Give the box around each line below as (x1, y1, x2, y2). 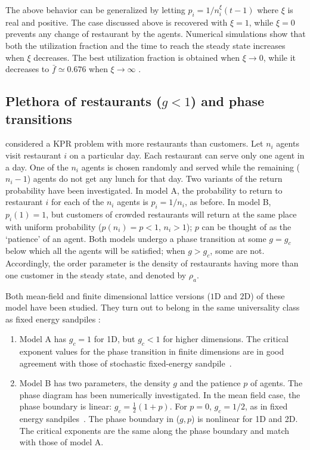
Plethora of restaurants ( (5, 92, 162, 110)
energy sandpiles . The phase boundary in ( (19, 412, 180, 425)
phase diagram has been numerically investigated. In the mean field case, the (19, 388, 300, 401)
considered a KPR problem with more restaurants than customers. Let (5, 137, 263, 150)
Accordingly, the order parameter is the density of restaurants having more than (5, 257, 299, 269)
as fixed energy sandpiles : (5, 312, 101, 325)
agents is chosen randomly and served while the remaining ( (81, 160, 300, 173)
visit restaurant (5, 148, 61, 161)
